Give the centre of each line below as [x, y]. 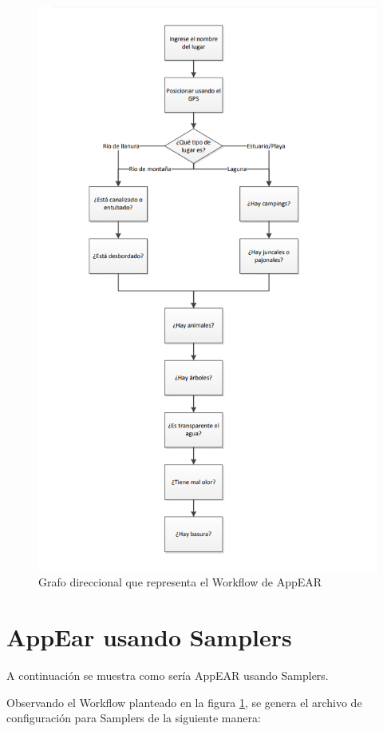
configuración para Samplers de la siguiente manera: [134, 718]
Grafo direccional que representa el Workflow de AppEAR [180, 582]
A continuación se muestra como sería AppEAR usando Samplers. [168, 675]
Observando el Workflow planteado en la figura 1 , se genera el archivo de [184, 702]
